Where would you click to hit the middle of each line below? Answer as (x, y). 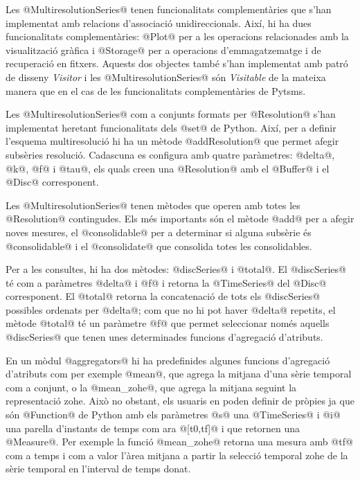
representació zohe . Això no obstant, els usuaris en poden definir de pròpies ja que (180, 401)
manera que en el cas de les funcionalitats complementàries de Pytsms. (156, 90)
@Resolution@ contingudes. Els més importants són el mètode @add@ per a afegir (180, 219)
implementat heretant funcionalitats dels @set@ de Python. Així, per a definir (171, 127)
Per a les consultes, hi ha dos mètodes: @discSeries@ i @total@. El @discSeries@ (176, 269)
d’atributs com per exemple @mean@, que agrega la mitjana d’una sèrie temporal (179, 374)
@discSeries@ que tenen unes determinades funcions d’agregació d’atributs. (164, 337)
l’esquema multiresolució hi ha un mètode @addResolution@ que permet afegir (172, 141)
